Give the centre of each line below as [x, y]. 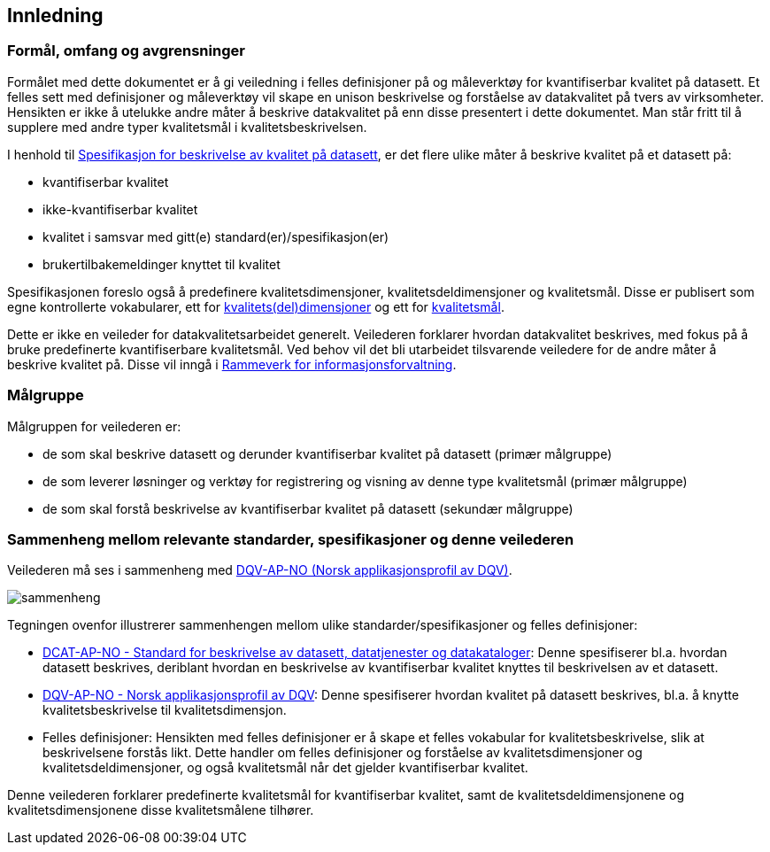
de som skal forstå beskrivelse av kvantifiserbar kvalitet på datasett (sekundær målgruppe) [308, 508]
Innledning [55, 15]
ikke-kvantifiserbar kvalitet [120, 209]
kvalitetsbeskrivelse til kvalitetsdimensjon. [165, 710]
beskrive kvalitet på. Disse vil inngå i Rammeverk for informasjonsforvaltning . [232, 364]
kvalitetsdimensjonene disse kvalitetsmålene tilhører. [161, 810]
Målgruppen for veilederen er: [94, 426]
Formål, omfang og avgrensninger [126, 51]
